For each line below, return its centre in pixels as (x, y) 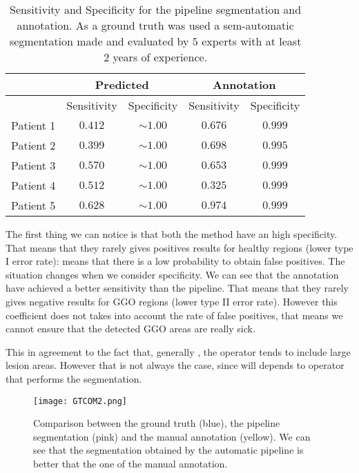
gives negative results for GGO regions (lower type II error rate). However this (172, 301)
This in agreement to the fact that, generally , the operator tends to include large (178, 351)
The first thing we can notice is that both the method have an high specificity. (172, 234)
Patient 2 (33, 145)
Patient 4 (33, 185)
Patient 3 (33, 165)
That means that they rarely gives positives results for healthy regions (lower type (179, 247)
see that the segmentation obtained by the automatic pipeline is (168, 450)
